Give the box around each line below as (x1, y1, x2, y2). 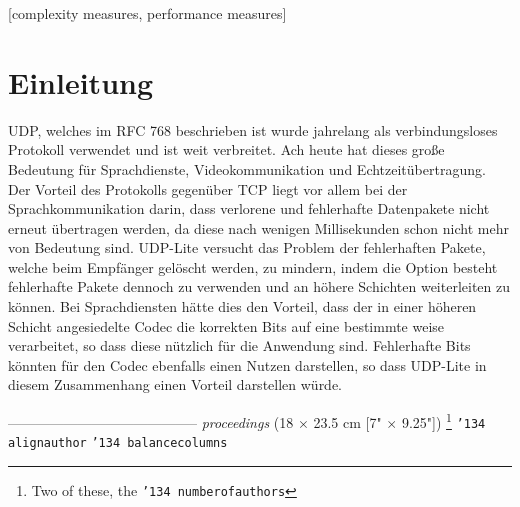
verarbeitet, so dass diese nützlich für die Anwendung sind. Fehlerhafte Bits (8, 335, 471, 356)
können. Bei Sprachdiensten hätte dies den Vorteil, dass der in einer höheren (8, 296, 477, 317)
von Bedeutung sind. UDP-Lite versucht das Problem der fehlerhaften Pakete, (8, 237, 486, 258)
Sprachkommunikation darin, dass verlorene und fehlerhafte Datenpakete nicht (8, 198, 490, 219)
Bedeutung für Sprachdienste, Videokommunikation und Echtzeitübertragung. (8, 158, 486, 179)
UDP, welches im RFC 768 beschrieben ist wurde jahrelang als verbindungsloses (8, 119, 498, 140)
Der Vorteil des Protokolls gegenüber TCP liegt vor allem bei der (8, 178, 408, 199)
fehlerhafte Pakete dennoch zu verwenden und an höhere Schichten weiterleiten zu (8, 276, 511, 297)
